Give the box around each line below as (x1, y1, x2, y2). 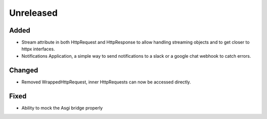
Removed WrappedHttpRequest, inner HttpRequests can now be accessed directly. (21, 79, 191, 85)
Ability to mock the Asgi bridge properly (21, 105, 103, 111)
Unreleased (9, 7, 58, 18)
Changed (9, 66, 38, 74)
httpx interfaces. (21, 46, 55, 52)
